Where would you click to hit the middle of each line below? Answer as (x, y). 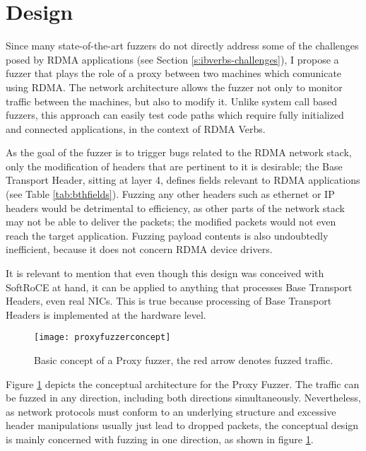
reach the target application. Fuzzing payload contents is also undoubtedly (167, 235)
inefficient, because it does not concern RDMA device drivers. (139, 249)
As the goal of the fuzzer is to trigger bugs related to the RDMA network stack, (179, 152)
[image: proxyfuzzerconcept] (102, 338)
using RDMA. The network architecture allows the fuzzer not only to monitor (174, 87)
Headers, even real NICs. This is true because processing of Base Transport (169, 301)
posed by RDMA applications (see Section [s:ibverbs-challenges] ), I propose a (172, 59)
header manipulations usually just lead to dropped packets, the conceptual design (182, 425)
